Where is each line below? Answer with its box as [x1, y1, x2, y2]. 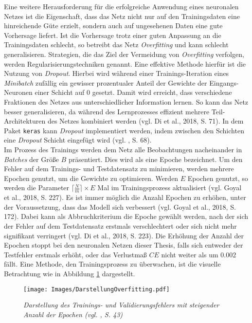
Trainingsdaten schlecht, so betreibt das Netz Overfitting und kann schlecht [4, 39, 229, 50]
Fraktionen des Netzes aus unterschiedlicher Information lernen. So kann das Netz [4, 96, 249, 107]
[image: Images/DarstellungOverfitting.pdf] [23, 286, 170, 293]
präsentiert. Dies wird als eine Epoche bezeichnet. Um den [68, 154, 243, 164]
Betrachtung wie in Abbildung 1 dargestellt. [4, 268, 135, 278]
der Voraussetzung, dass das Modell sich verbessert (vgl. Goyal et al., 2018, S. [4, 201, 236, 212]
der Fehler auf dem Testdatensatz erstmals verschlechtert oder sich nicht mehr [4, 220, 237, 231]
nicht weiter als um [161, 249, 218, 259]
